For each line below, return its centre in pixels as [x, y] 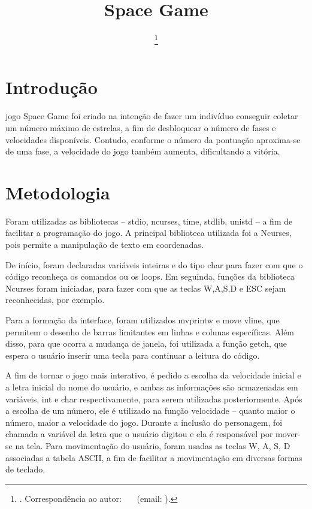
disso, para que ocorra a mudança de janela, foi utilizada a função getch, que [146, 343]
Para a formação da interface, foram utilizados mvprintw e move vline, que [143, 320]
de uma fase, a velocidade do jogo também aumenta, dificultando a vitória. [143, 151]
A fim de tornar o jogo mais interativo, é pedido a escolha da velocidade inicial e [153, 375]
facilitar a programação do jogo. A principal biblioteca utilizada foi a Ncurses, [149, 233]
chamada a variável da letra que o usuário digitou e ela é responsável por [139, 434]
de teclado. [25, 469]
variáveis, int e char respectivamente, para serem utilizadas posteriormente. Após [154, 399]
